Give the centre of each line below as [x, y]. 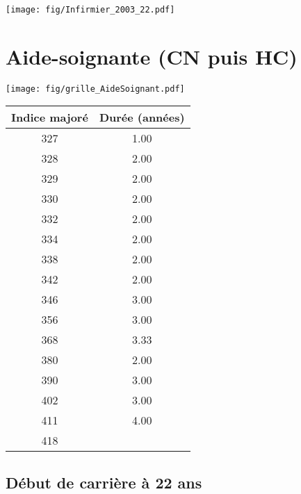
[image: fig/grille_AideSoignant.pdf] [95, 89]
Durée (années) [142, 117]
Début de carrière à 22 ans [104, 482]
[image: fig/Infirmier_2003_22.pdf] [90, 10]
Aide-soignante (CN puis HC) [152, 56]
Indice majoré [50, 117]
